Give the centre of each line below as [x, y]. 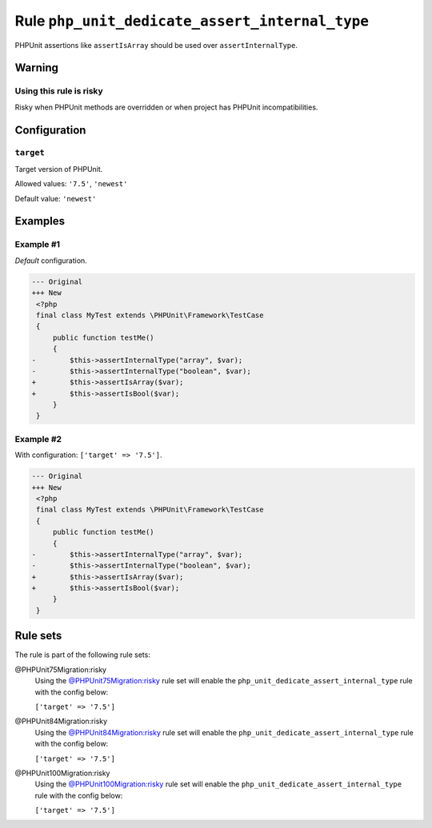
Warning [37, 68]
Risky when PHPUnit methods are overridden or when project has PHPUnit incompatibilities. [166, 107]
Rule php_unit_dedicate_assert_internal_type [192, 21]
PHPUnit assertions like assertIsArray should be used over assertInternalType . [156, 45]
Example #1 [37, 245]
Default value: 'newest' [56, 198]
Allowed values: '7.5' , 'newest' [71, 184]
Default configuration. [51, 261]
